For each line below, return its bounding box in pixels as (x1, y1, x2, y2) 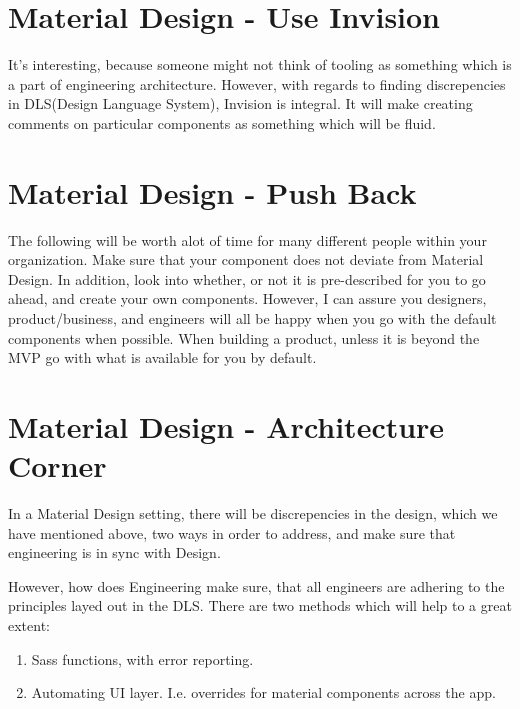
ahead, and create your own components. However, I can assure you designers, (8, 288, 487, 309)
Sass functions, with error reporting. (31, 648, 254, 669)
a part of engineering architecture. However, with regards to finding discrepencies (8, 73, 506, 94)
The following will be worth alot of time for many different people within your (8, 229, 487, 250)
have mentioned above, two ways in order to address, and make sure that (8, 522, 456, 543)
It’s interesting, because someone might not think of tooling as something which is (8, 54, 512, 75)
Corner (8, 445, 107, 486)
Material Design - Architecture (8, 405, 445, 446)
